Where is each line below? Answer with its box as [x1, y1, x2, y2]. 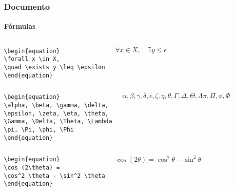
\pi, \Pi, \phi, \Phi [4, 126, 74, 133]
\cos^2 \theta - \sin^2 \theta [4, 172, 105, 179]
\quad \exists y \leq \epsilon [4, 63, 105, 71]
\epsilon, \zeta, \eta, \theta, [4, 110, 109, 117]
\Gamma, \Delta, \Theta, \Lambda [4, 118, 112, 125]
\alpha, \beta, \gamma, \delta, [4, 101, 109, 109]
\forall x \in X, [4, 56, 60, 63]
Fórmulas [4, 21, 36, 31]
